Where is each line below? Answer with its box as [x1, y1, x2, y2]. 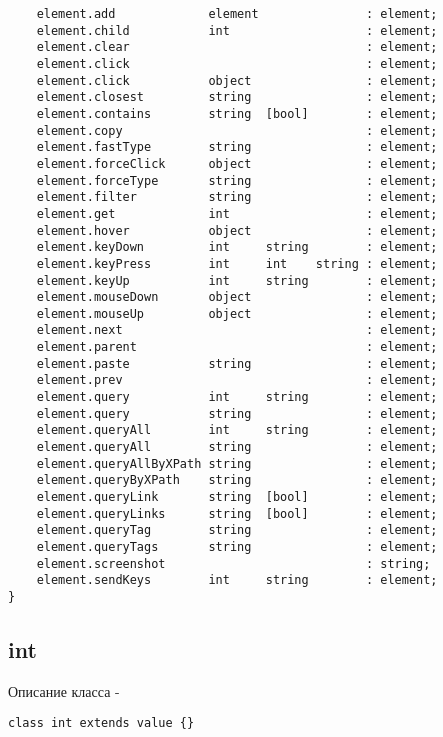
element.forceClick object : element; [36, 156, 438, 171]
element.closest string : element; [36, 90, 438, 105]
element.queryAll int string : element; [36, 423, 438, 438]
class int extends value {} [8, 716, 195, 731]
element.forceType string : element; [36, 173, 438, 188]
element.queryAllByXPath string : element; [36, 456, 438, 471]
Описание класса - [8, 680, 120, 701]
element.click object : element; [36, 73, 438, 88]
